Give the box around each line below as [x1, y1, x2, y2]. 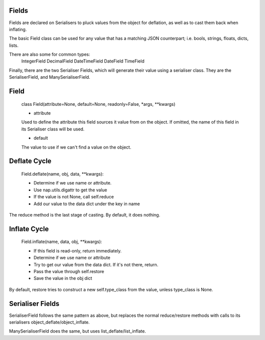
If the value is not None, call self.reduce [33, 194, 114, 200]
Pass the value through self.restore [33, 268, 105, 274]
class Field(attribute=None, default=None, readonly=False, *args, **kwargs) [21, 101, 176, 107]
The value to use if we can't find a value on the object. [21, 144, 132, 150]
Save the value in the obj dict [33, 276, 93, 281]
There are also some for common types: [9, 52, 90, 58]
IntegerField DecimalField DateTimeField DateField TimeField [21, 58, 145, 64]
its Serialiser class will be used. [21, 126, 85, 132]
